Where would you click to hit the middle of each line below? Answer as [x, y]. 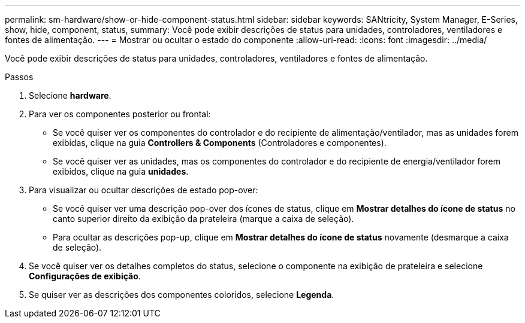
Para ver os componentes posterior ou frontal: [120, 114]
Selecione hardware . [70, 95]
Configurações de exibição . [85, 276]
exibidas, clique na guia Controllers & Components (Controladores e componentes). [220, 143]
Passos [19, 77]
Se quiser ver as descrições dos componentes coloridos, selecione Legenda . [182, 295]
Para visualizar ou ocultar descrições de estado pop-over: [144, 190]
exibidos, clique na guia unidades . [121, 171]
